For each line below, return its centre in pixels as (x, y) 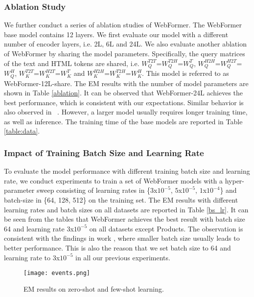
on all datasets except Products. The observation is (166, 228)
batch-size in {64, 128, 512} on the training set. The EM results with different (121, 200)
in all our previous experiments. (123, 257)
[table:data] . (22, 131)
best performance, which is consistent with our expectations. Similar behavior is (124, 102)
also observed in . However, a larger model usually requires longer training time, (126, 112)
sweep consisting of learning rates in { (93, 190)
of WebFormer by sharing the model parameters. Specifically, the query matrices (125, 53)
